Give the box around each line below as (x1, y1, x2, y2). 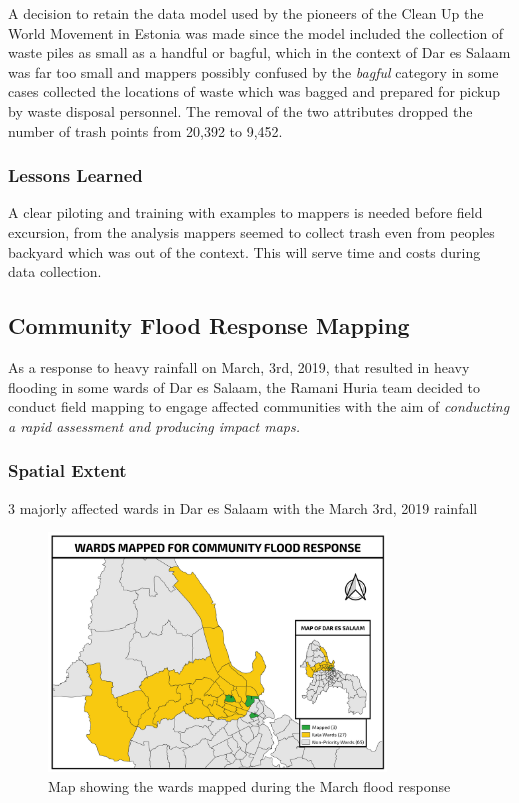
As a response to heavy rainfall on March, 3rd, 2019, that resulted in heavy (8, 356, 470, 377)
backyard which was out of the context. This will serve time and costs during (8, 241, 481, 262)
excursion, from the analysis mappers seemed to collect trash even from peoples (8, 221, 495, 242)
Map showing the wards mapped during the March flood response (48, 775, 451, 796)
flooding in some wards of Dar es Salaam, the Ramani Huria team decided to (8, 376, 481, 397)
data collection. (8, 261, 102, 282)
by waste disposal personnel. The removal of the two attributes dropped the (8, 100, 473, 121)
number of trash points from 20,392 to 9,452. (8, 120, 283, 141)
